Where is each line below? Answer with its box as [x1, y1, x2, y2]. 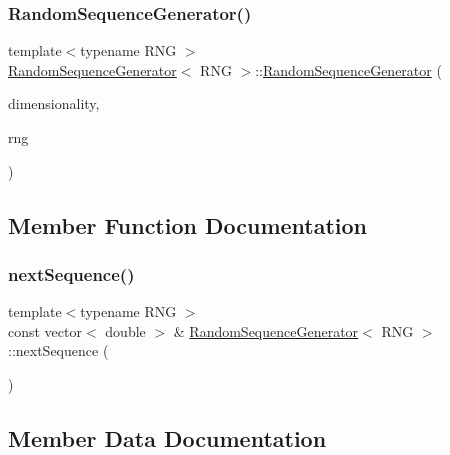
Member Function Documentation [8, 209, 368, 240]
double [105, 320, 146, 341]
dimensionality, [8, 93, 100, 114]
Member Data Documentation [8, 422, 327, 453]
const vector [8, 320, 82, 341]
